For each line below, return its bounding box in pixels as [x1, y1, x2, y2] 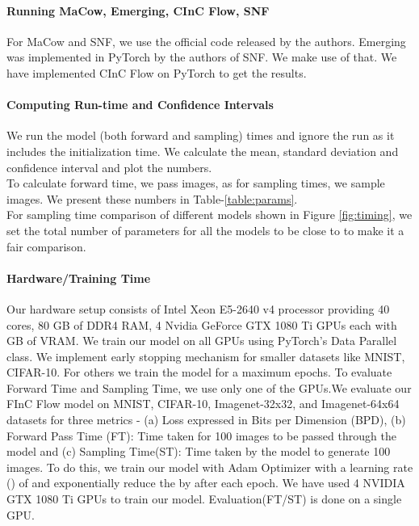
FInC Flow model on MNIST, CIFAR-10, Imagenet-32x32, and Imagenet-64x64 [6, 395, 400, 412]
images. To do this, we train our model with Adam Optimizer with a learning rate [6, 458, 413, 475]
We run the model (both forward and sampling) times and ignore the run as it [6, 127, 395, 144]
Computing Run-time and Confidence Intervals [6, 96, 274, 113]
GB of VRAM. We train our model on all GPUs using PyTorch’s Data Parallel [6, 332, 397, 349]
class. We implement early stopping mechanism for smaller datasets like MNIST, [6, 347, 405, 364]
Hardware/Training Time [6, 269, 151, 286]
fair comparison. [6, 238, 86, 255]
